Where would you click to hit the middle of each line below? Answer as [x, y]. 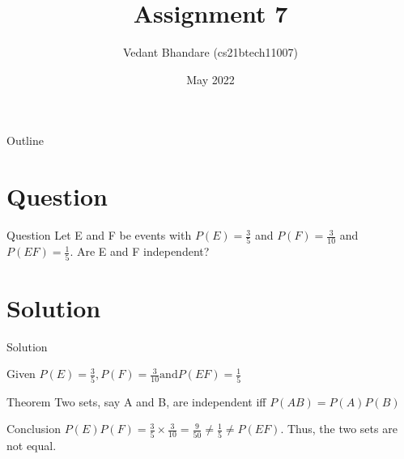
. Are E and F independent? [140, 251]
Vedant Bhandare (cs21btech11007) [211, 52]
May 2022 [211, 79]
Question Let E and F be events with [99, 235]
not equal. [32, 445]
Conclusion [34, 429]
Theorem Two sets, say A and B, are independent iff [136, 401]
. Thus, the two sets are [339, 429]
